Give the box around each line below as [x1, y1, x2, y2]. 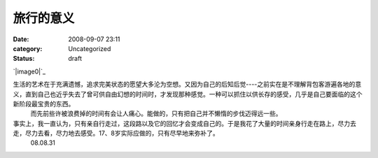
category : [13, 44, 43, 52]
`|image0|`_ [13, 67, 45, 76]
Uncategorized [68, 44, 111, 52]
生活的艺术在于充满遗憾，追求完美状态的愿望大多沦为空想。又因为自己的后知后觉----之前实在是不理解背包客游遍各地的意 [13, 80, 362, 89]
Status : [13, 55, 35, 63]
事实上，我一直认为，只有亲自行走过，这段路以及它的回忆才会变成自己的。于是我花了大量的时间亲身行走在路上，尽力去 [13, 119, 356, 127]
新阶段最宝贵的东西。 [13, 99, 75, 108]
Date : [13, 35, 29, 43]
